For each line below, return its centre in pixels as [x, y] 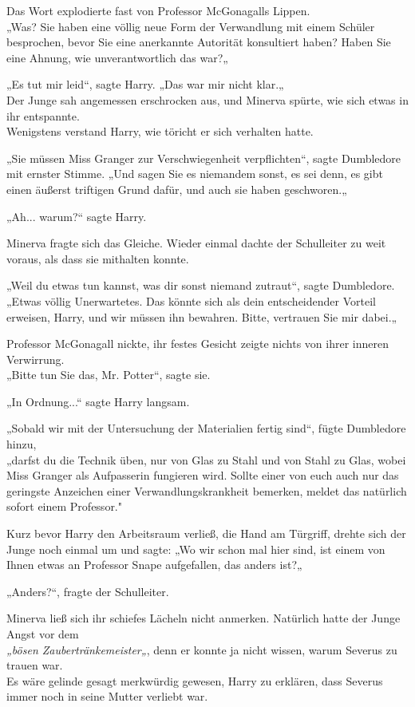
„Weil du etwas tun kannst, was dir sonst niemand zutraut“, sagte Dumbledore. [201, 285]
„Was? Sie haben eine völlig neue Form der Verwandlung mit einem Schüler [191, 26]
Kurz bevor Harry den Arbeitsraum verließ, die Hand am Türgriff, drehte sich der [206, 533]
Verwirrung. [36, 359]
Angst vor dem [43, 634]
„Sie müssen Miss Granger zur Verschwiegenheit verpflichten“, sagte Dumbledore [204, 158]
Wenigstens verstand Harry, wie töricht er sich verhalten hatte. [160, 131]
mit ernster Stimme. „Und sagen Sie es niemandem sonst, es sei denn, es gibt [195, 174]
